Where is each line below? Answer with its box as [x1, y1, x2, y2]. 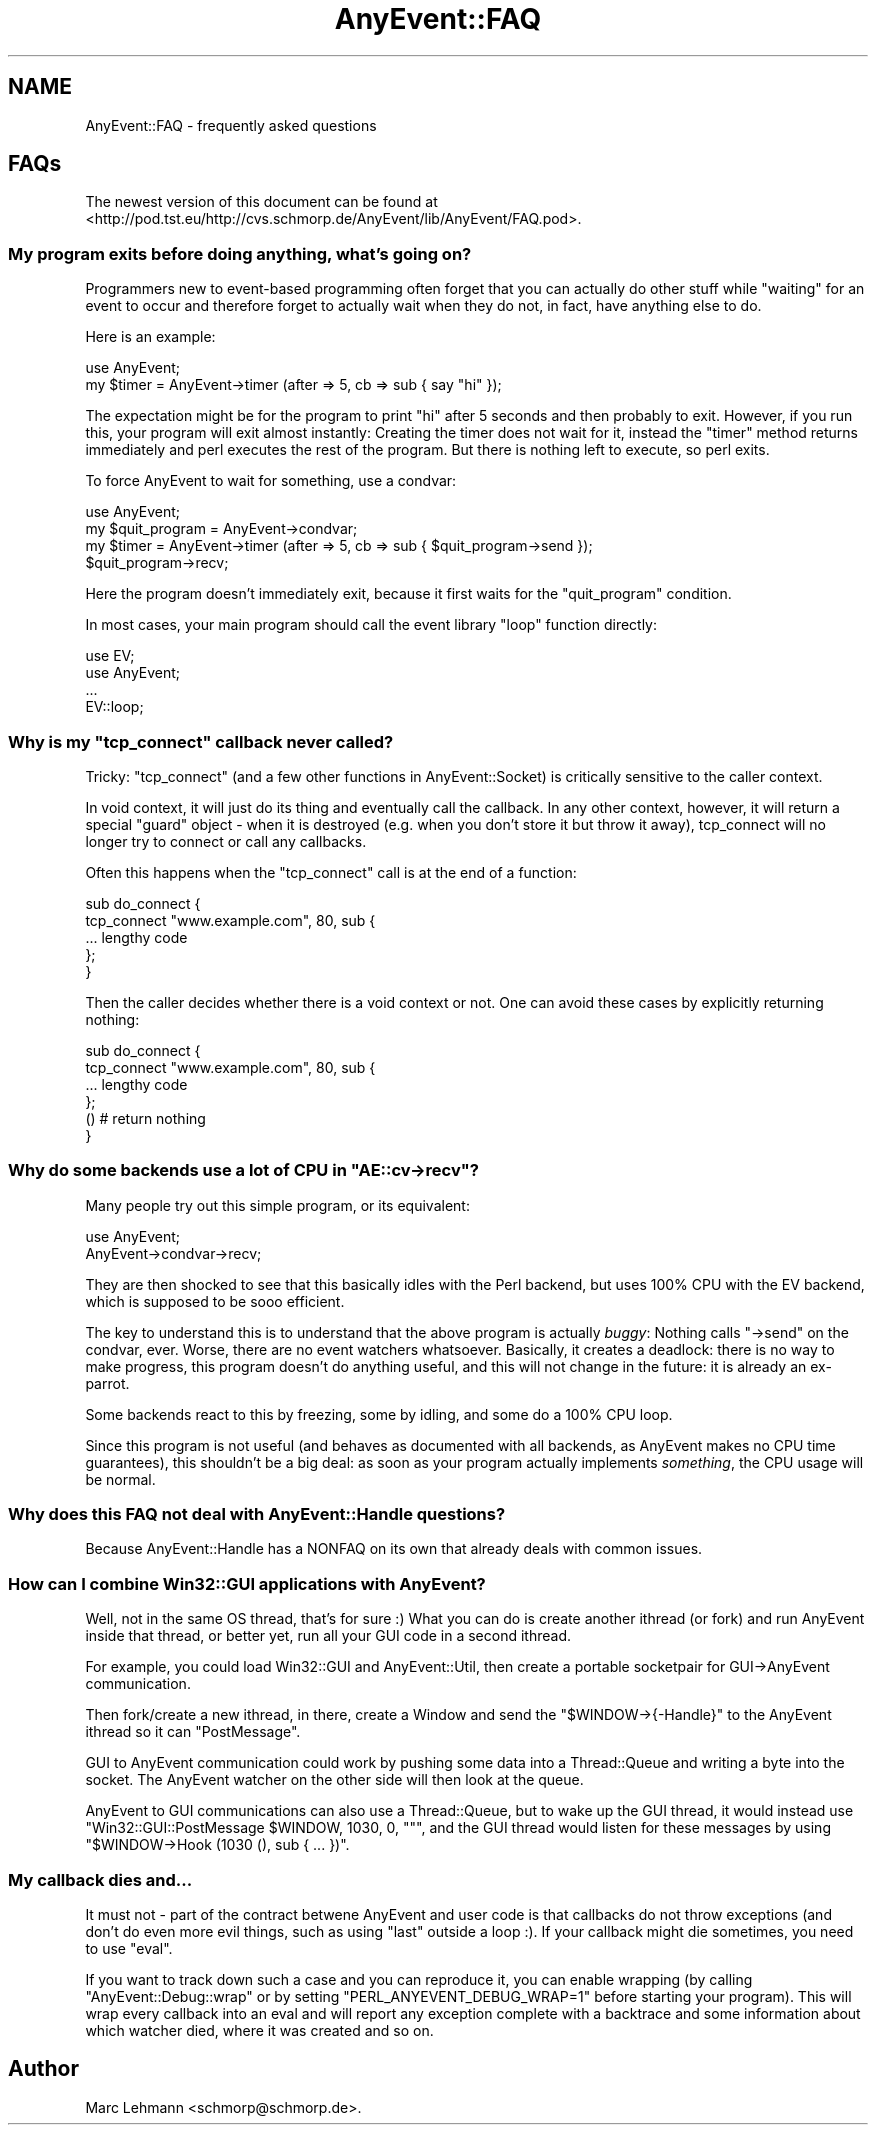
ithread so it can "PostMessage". [85, 1723, 301, 1741]
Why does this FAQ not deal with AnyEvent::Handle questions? [8, 1504, 506, 1525]
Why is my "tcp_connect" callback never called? [8, 731, 394, 752]
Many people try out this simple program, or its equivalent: [85, 1196, 470, 1214]
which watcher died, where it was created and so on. [85, 2021, 434, 2039]
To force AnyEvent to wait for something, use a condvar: [85, 472, 457, 490]
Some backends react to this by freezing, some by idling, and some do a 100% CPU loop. [85, 1405, 673, 1423]
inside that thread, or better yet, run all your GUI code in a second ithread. [85, 1627, 571, 1645]
